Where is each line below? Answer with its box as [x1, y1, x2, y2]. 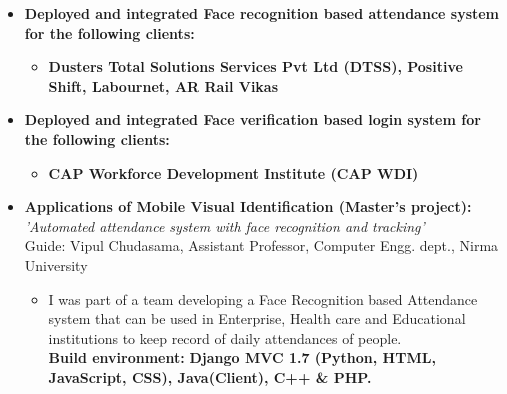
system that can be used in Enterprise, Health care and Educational [48, 308, 466, 329]
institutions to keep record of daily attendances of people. [48, 327, 402, 348]
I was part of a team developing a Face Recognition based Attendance [48, 288, 478, 309]
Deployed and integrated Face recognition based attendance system [24, 3, 500, 23]
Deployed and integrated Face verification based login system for [24, 109, 481, 130]
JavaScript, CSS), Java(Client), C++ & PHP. [48, 366, 372, 387]
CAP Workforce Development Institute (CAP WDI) [48, 162, 419, 183]
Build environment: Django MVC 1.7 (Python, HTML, [48, 347, 436, 368]
